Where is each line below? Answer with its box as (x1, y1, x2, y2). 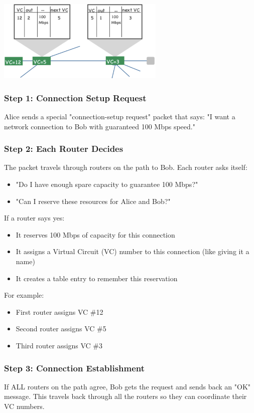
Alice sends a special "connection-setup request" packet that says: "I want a (4, 111, 235, 122)
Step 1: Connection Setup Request (4, 91, 147, 104)
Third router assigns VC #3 (16, 340, 103, 350)
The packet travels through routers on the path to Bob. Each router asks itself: (4, 162, 247, 172)
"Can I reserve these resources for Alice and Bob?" (16, 195, 171, 206)
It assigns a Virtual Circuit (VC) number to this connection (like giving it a (16, 246, 249, 257)
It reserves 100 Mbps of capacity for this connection (16, 229, 175, 240)
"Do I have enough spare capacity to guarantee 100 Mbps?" (16, 179, 198, 189)
